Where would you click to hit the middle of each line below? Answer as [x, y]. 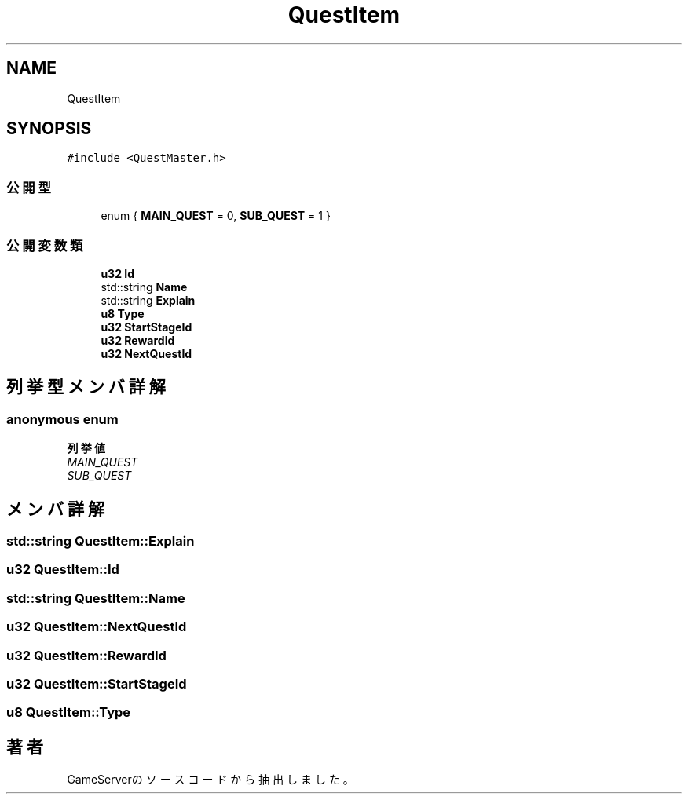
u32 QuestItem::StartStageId [97, 683]
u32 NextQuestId [146, 353]
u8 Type [123, 313]
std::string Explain [148, 300]
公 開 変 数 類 [45, 245]
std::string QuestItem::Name [96, 598]
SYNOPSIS [49, 129]
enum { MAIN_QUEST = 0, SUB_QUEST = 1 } [216, 216]
